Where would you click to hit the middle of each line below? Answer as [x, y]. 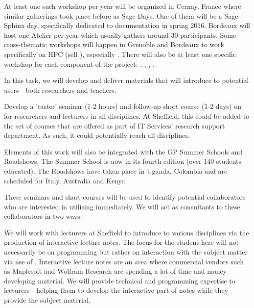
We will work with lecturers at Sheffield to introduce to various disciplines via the [127, 232]
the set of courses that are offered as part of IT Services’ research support [115, 125]
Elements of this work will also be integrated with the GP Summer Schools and [123, 151]
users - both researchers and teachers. [60, 90]
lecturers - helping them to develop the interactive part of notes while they [116, 290]
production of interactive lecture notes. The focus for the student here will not [121, 242]
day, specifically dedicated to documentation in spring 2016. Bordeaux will [139, 25]
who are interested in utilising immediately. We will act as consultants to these [122, 206]
